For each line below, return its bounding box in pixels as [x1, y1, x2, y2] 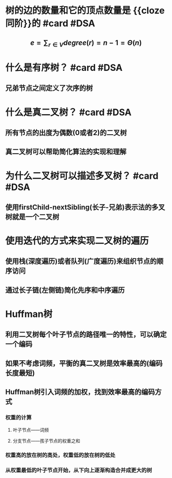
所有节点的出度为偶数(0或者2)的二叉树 [5, 128, 127, 137]
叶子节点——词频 [12, 427, 49, 433]
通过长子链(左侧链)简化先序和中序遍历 [5, 286, 125, 295]
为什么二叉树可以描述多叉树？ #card [5, 170, 159, 181]
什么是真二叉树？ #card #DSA [5, 106, 132, 118]
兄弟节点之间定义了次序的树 [5, 84, 93, 93]
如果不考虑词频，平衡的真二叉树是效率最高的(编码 [5, 359, 163, 367]
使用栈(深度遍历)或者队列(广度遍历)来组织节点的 [5, 257, 157, 266]
